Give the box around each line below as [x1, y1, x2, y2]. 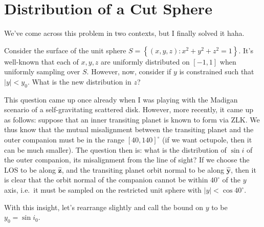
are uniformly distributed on [101, 56, 190, 67]
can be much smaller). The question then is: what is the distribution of [4, 144, 227, 155]
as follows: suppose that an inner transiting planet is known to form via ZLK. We [4, 114, 260, 125]
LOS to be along [4, 164, 56, 175]
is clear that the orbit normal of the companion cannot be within [4, 174, 208, 185]
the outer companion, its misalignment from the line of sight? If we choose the [4, 154, 250, 165]
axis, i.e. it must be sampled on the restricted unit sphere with [4, 184, 202, 195]
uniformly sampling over [4, 66, 80, 77]
